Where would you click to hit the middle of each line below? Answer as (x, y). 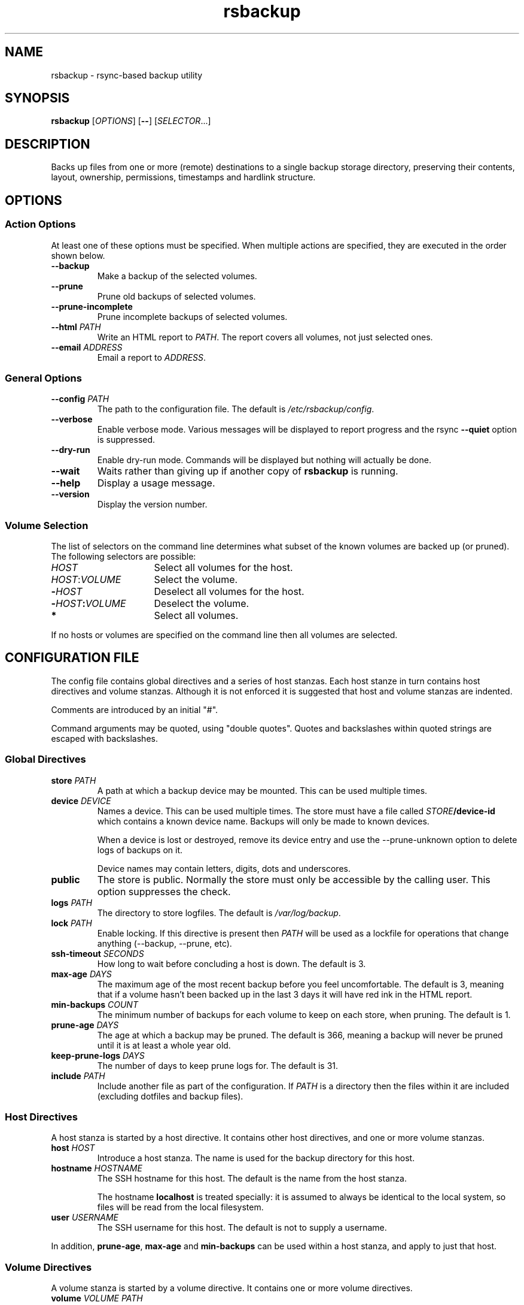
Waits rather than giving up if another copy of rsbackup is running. (248, 471)
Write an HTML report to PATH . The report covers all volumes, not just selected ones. (265, 337)
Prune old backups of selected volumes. (176, 296)
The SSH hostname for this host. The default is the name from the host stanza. (252, 1179)
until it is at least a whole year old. (164, 1045)
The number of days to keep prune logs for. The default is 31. (218, 1065)
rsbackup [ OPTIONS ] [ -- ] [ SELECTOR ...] (131, 121)
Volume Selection (47, 525)
